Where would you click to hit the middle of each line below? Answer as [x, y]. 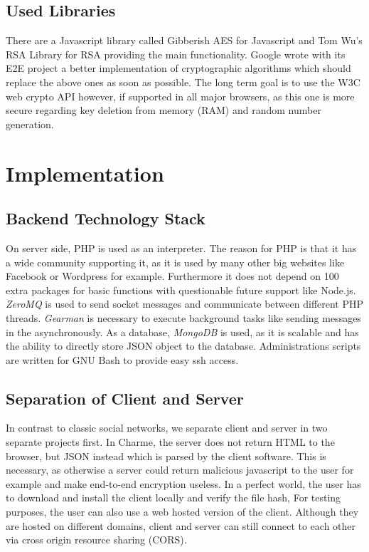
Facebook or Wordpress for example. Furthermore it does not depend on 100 [172, 276]
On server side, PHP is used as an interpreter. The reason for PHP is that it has [181, 248]
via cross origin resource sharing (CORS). [96, 540]
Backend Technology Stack [106, 218]
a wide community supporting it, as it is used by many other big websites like [175, 262]
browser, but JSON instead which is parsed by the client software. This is [166, 455]
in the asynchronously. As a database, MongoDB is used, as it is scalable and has [182, 332]
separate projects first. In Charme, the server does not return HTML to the [170, 442]
